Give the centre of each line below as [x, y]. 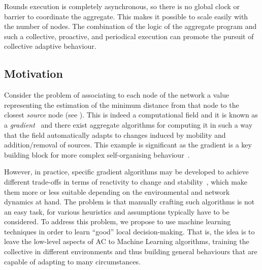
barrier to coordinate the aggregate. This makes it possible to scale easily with [126, 16]
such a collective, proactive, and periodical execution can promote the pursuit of [129, 36]
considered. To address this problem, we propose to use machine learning [118, 221]
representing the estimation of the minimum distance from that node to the [122, 104]
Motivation [34, 73]
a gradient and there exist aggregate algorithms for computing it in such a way [128, 124]
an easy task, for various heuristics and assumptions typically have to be [117, 211]
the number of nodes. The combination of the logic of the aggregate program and [130, 26]
